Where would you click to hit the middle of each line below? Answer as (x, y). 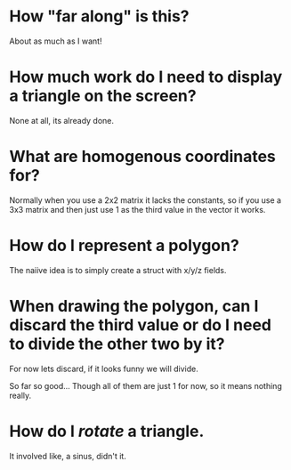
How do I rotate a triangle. (107, 431)
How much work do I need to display (146, 77)
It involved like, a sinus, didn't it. (68, 456)
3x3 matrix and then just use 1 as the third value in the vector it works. (137, 209)
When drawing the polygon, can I (134, 306)
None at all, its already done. (61, 120)
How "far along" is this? (99, 16)
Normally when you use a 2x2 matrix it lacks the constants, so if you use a (145, 200)
